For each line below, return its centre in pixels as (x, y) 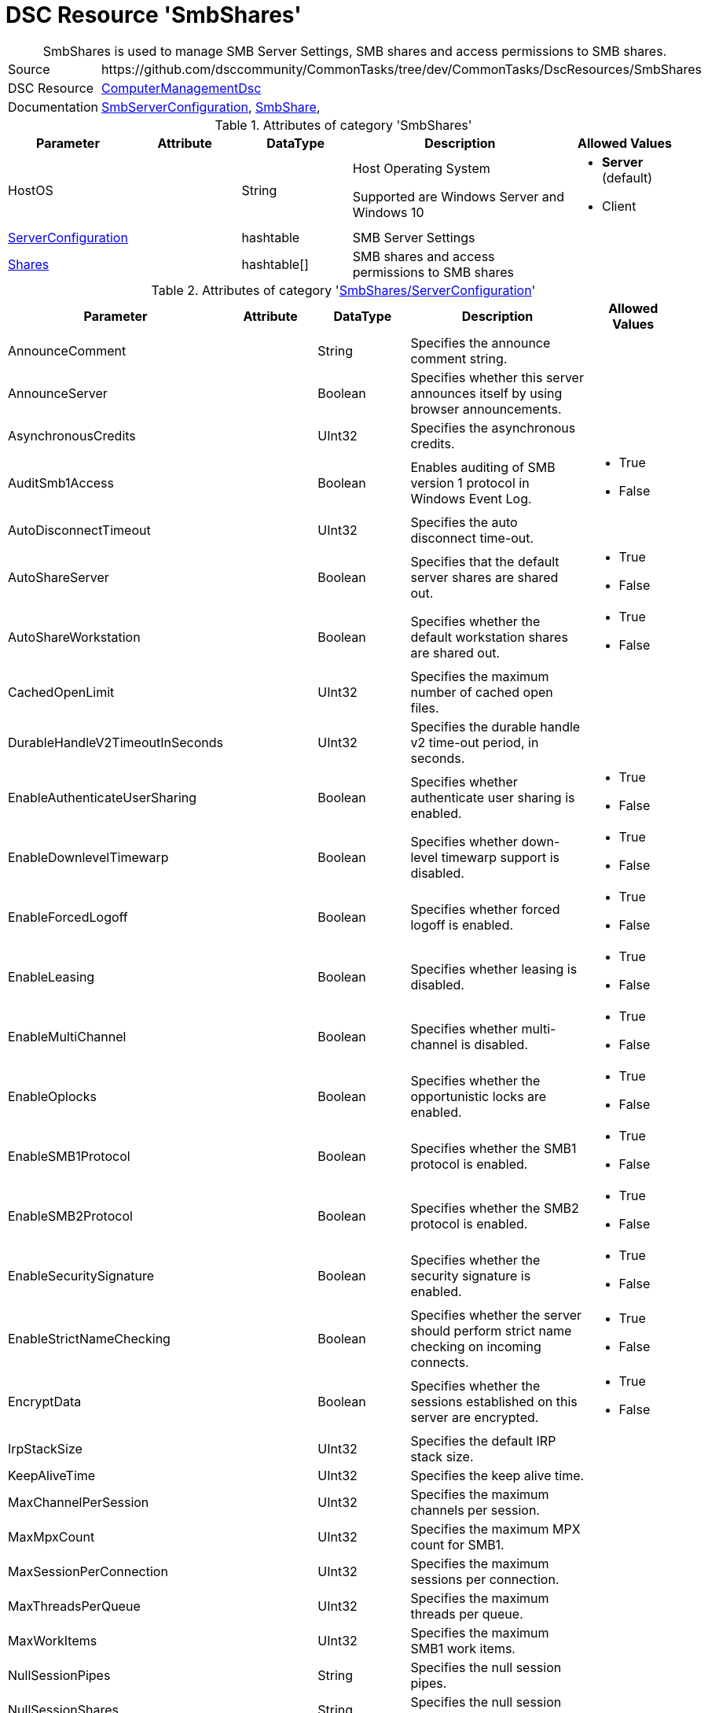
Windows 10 (388, 212)
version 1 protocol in (470, 483)
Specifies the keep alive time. (497, 1475)
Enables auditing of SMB (483, 467)
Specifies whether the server (496, 1315)
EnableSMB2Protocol (70, 1216)
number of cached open (482, 692)
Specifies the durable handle (495, 726)
